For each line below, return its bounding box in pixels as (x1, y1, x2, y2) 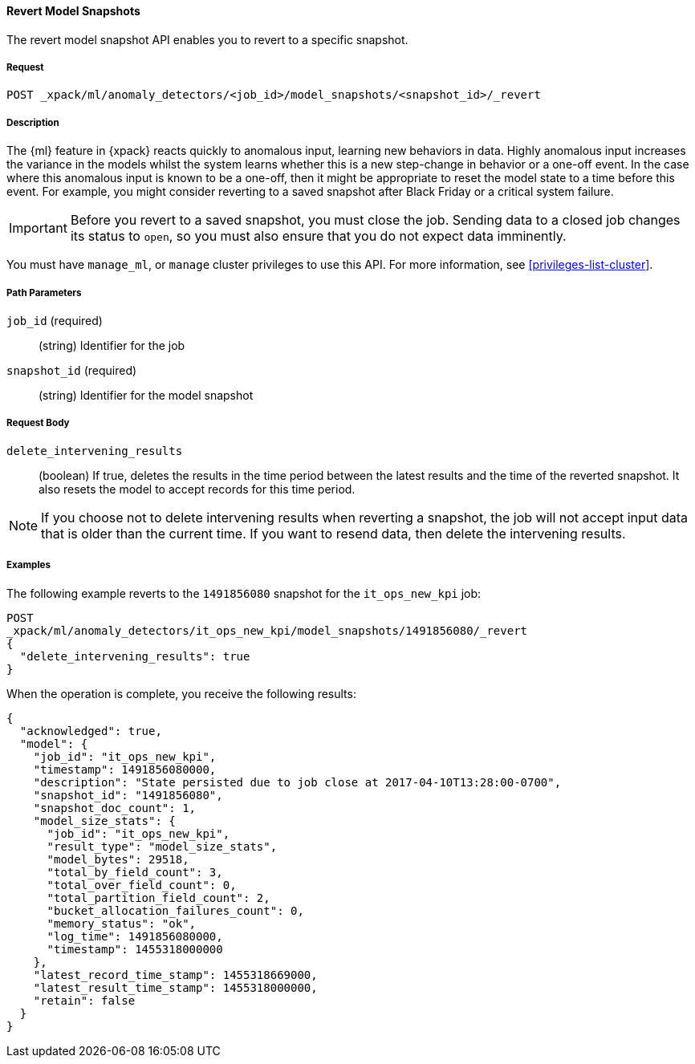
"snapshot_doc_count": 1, (33, 801, 197, 814)
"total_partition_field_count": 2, (47, 891, 270, 904)
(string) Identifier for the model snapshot (39, 388, 254, 402)
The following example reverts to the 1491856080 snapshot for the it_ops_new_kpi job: (6, 586, 482, 600)
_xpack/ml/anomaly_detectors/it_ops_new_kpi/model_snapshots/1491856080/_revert (6, 623, 528, 637)
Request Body (6, 417, 70, 429)
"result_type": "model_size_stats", (47, 839, 278, 853)
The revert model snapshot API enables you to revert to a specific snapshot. (6, 32, 408, 47)
